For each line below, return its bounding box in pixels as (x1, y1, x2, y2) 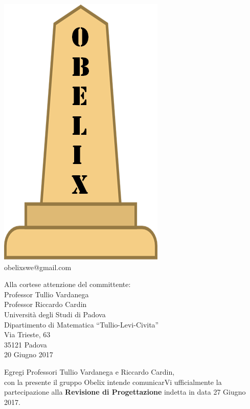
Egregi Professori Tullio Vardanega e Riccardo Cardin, (4, 366, 175, 377)
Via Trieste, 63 (4, 329, 51, 340)
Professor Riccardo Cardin (4, 299, 87, 310)
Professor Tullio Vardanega (4, 289, 89, 299)
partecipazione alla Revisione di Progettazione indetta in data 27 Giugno (4, 386, 246, 397)
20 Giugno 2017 (4, 349, 53, 360)
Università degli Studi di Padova (4, 309, 106, 319)
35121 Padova (4, 339, 47, 350)
